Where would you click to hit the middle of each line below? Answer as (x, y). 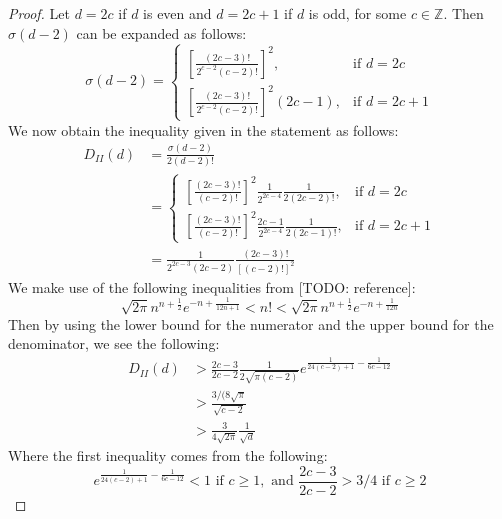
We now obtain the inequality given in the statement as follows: (203, 129)
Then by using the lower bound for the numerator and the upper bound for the (251, 323)
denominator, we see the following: (114, 343)
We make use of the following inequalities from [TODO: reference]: (212, 286)
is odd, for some (357, 13)
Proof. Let (39, 13)
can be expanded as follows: (161, 32)
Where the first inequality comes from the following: (168, 455)
